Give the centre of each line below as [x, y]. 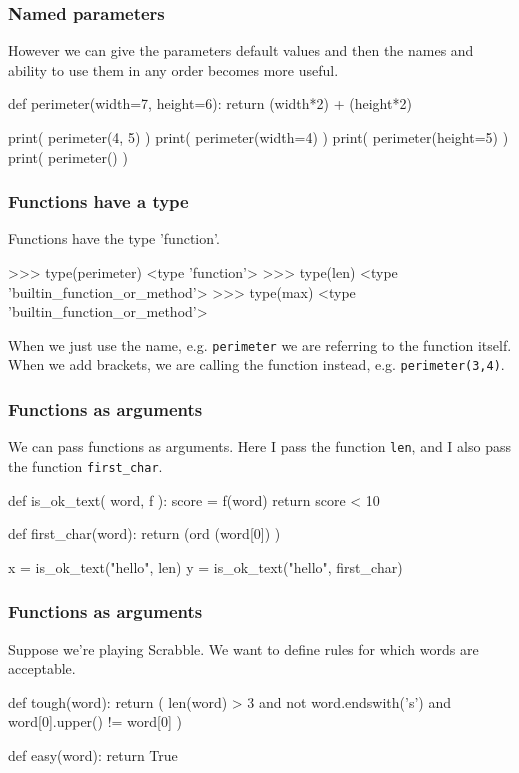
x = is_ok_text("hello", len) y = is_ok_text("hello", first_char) [205, 566]
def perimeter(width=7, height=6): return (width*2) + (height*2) [210, 103]
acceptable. [42, 668]
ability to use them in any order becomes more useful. [173, 69]
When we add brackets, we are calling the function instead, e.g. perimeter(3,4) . [256, 364]
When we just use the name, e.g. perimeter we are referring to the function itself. [260, 344]
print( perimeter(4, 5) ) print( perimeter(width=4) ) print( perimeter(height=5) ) [258, 137]
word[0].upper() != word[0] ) [95, 721]
